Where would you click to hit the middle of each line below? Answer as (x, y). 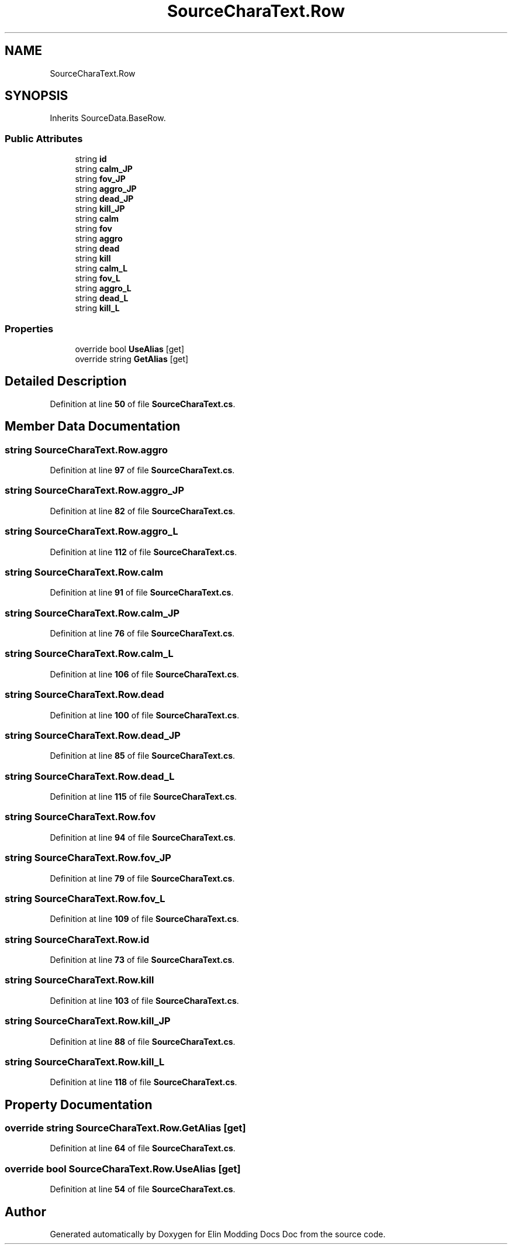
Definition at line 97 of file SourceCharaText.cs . (142, 470)
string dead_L (102, 298)
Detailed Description (66, 381)
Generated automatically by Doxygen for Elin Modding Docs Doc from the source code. (218, 1234)
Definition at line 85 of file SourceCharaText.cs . (143, 756)
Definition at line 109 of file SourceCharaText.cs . (144, 919)
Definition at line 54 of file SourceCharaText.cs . (143, 1189)
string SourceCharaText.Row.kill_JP (88, 1021)
